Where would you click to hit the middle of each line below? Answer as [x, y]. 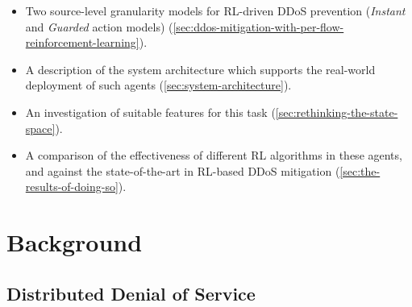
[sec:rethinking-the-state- [337, 112]
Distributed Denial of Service [131, 293]
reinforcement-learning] [82, 42]
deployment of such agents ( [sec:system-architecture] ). [158, 85]
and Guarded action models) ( [99, 26]
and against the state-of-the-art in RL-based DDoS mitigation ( [183, 170]
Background [75, 242]
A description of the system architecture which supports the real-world [200, 69]
